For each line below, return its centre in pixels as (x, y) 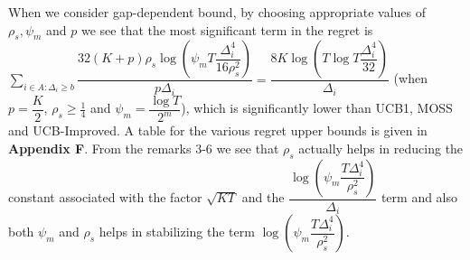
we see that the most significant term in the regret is (227, 29)
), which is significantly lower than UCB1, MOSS (317, 108)
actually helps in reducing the (381, 148)
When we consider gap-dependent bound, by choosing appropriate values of (217, 12)
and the (263, 197)
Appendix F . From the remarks (100, 148)
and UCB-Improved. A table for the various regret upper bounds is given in (218, 130)
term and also (419, 197)
